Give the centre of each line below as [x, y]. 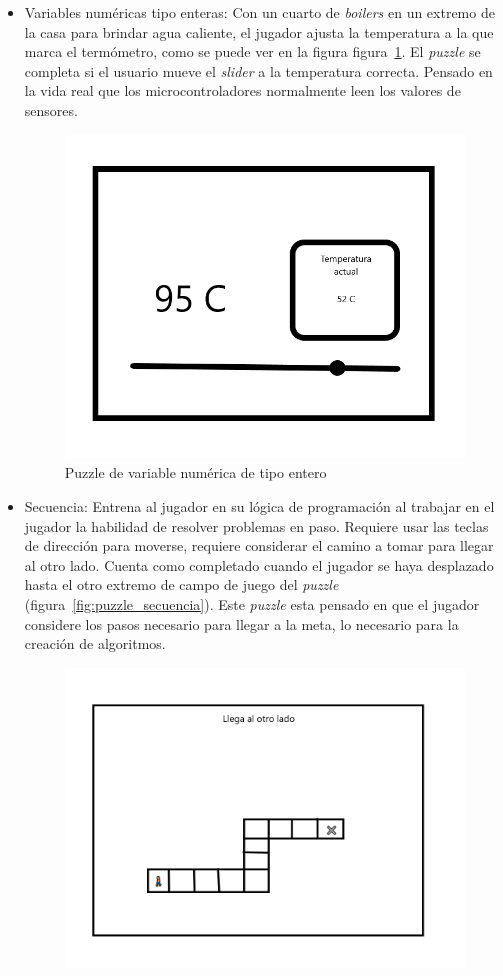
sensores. [51, 109]
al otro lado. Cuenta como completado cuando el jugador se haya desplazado [259, 564]
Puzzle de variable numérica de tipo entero [195, 472]
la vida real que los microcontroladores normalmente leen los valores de [242, 90]
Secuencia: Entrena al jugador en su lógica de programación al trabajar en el [259, 506]
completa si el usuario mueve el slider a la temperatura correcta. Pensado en [258, 70]
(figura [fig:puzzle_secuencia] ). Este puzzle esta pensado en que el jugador [252, 604]
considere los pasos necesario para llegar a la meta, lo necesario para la [241, 623]
